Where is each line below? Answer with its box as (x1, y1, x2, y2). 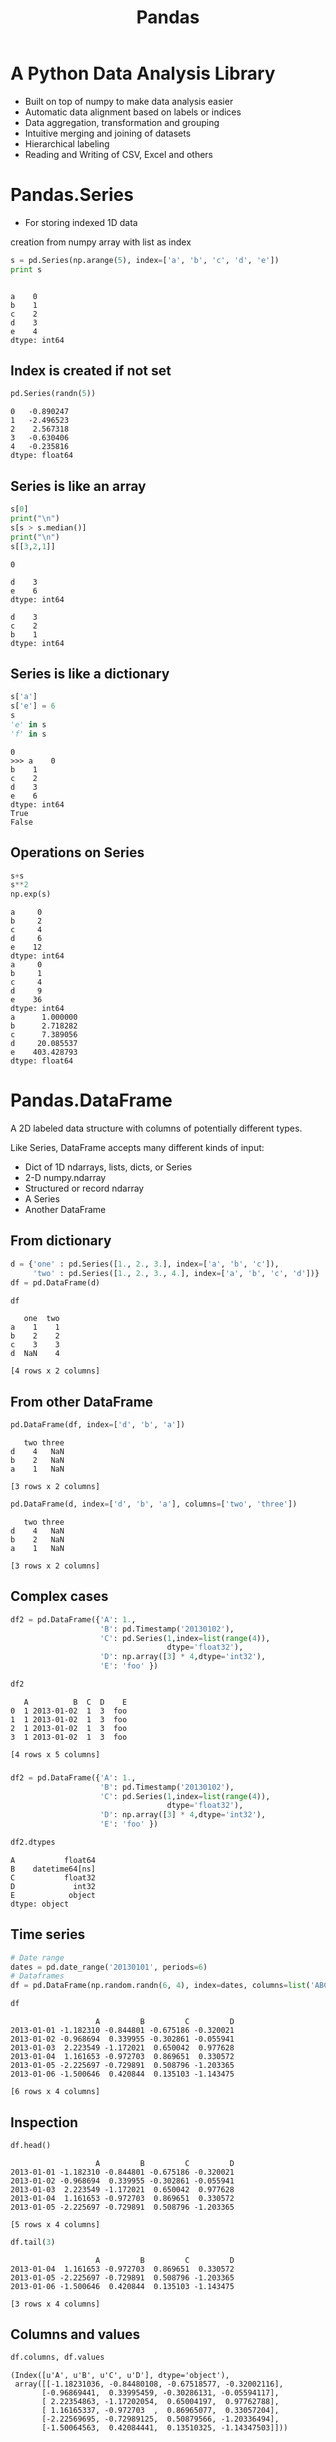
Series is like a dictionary (10, 665, 170, 682)
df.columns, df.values (10, 2352, 105, 2363)
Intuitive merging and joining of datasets (24, 127, 192, 139)
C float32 (10, 1872, 97, 1883)
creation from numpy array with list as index (10, 236, 192, 248)
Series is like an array (10, 477, 147, 495)
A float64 (10, 1855, 97, 1865)
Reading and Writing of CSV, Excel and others (24, 148, 213, 160)
